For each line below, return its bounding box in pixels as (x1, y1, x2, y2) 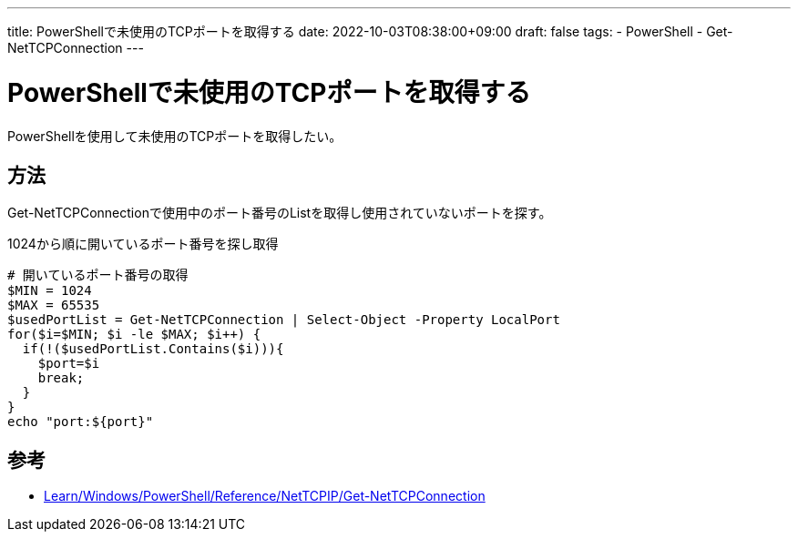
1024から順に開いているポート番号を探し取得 (7, 236, 279, 252)
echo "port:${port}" (7, 414, 154, 430)
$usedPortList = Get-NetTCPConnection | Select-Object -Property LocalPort (7, 312, 560, 328)
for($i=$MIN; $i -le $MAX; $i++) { (7, 327, 261, 342)
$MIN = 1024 (7, 283, 92, 299)
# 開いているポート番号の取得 (7, 268, 189, 283)
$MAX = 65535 (7, 298, 100, 313)
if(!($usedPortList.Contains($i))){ (22, 341, 284, 357)
